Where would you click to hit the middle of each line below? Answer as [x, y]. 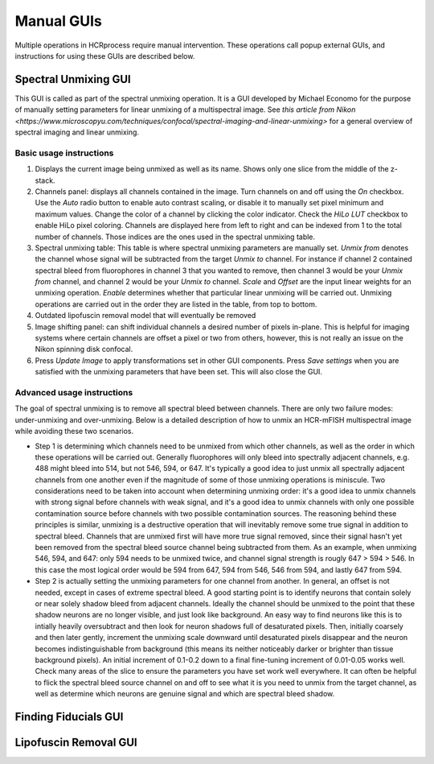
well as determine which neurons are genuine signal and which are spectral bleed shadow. [185, 694]
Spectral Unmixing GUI [73, 79]
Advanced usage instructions [74, 392]
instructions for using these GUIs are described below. [105, 56]
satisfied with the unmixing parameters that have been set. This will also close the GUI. [179, 372]
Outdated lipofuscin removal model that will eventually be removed [145, 316]
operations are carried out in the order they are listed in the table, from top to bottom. [176, 304]
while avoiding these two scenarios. [74, 432]
